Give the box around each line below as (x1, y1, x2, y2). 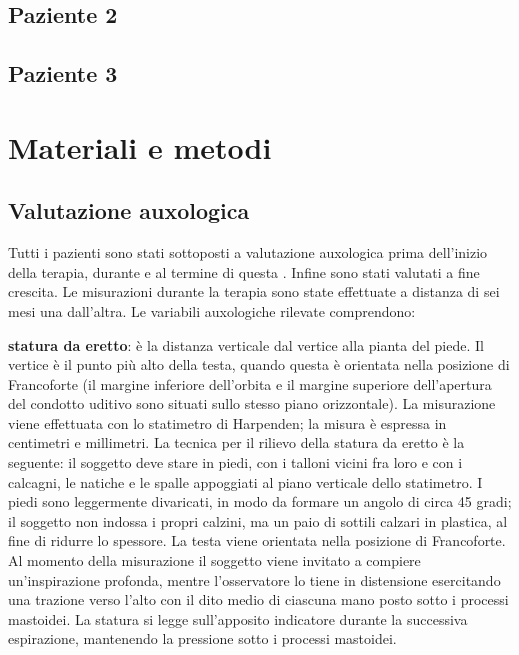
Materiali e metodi (8, 126, 272, 167)
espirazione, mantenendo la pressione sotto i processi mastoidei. (8, 628, 397, 649)
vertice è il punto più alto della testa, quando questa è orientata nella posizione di (8, 354, 510, 375)
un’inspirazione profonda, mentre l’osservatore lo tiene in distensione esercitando (8, 569, 501, 590)
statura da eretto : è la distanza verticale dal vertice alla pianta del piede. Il (8, 334, 484, 355)
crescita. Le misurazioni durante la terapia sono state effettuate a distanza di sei (8, 281, 500, 302)
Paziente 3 (8, 58, 118, 89)
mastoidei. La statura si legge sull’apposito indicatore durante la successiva (8, 608, 468, 629)
